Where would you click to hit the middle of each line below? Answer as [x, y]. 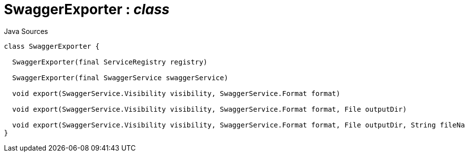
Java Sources [26, 31]
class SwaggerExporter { [52, 46]
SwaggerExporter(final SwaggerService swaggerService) [120, 78]
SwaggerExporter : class [87, 9]
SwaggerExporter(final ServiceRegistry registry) [110, 62]
